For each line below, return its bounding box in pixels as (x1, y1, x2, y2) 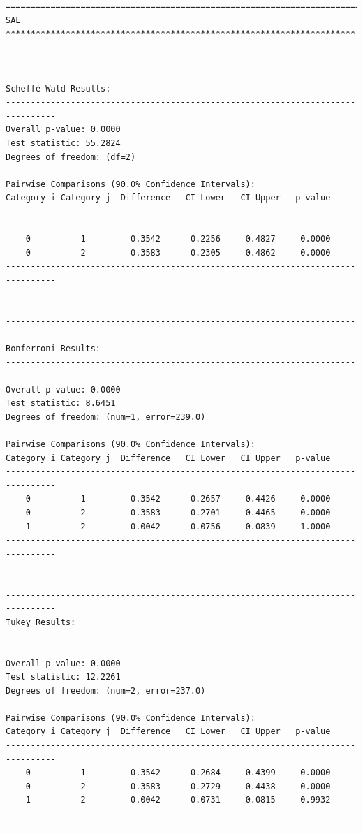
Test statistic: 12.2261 (6, 672, 121, 682)
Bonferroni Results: (6, 343, 101, 353)
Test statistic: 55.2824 (6, 138, 121, 148)
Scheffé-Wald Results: (6, 83, 111, 94)
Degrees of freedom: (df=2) (6, 152, 136, 162)
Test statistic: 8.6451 (6, 398, 116, 409)
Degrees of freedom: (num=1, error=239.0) (6, 411, 206, 422)
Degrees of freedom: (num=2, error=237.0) (6, 685, 206, 696)
